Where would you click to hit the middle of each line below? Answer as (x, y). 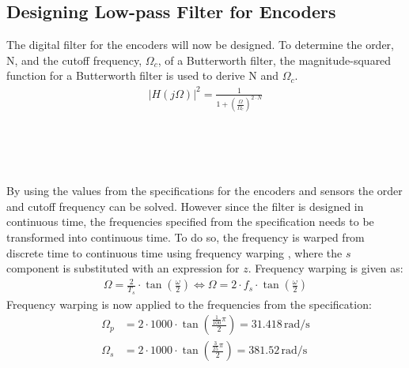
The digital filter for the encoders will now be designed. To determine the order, (200, 45)
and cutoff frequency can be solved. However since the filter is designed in (185, 206)
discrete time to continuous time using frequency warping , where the (174, 252)
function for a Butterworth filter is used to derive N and (142, 75)
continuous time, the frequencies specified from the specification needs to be (190, 222)
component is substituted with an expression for (123, 268)
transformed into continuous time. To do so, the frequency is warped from (186, 237)
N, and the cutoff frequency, (74, 60)
